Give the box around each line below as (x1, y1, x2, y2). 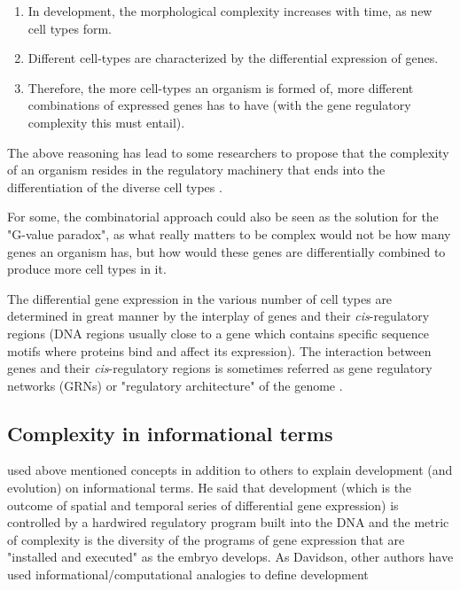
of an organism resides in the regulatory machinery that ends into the (7, 160, 386, 179)
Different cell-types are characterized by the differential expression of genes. (27, 49, 439, 67)
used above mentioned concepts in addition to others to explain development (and (7, 461, 453, 479)
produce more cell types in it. (7, 260, 167, 278)
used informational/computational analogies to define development (7, 565, 369, 584)
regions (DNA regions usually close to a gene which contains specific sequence (7, 323, 429, 342)
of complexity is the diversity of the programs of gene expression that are (7, 530, 405, 548)
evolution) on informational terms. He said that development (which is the (7, 478, 412, 497)
